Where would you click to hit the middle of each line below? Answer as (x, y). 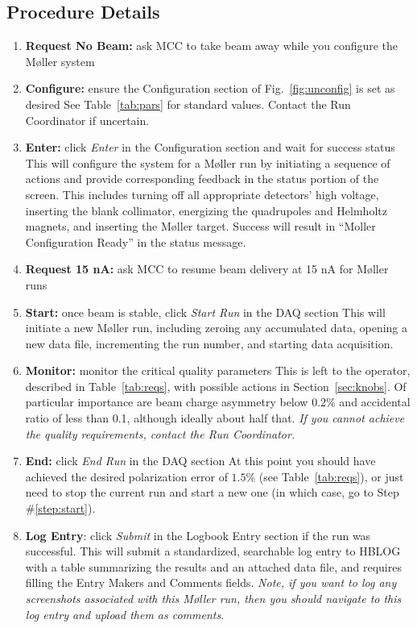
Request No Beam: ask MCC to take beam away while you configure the (212, 46)
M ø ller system (60, 61)
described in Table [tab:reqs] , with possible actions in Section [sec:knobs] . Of (216, 386)
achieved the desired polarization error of (126, 476)
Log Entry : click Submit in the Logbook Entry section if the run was (198, 535)
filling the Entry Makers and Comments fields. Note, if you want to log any (211, 582)
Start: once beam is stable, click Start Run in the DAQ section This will (205, 312)
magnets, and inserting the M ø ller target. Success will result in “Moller (200, 226)
